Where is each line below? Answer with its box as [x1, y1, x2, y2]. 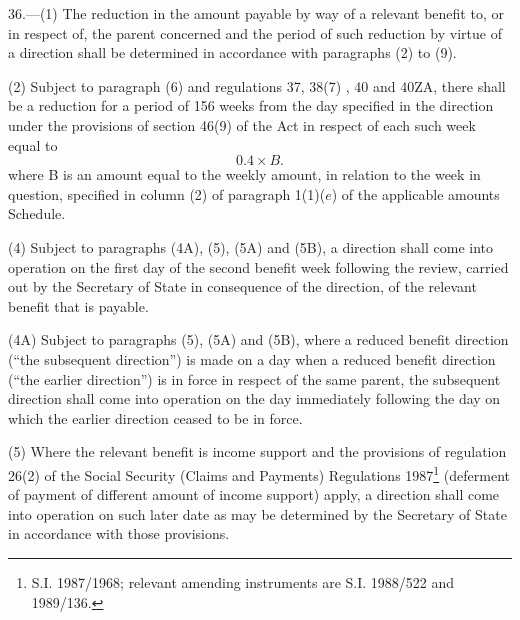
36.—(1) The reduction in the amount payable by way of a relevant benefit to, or [8, 3, 504, 23]
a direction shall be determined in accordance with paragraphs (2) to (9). [8, 42, 457, 63]
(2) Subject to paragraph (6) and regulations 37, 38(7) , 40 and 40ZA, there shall [8, 75, 506, 96]
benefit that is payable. [8, 295, 149, 316]
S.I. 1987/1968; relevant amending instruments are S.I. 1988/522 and [31, 571, 455, 592]
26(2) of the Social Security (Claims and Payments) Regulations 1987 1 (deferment [8, 461, 510, 485]
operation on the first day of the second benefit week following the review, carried [8, 256, 509, 277]
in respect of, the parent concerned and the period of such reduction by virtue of [8, 22, 502, 43]
